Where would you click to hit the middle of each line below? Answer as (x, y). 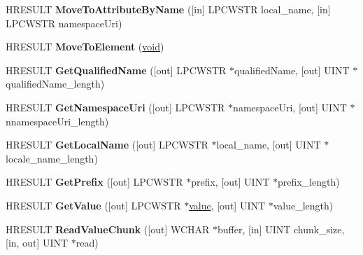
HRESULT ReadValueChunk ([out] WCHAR (108, 229)
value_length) (303, 205)
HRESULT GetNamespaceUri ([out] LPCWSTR (115, 107)
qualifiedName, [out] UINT (292, 70)
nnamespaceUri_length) (57, 121)
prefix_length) (308, 182)
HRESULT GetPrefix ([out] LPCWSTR (94, 182)
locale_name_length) (52, 158)
